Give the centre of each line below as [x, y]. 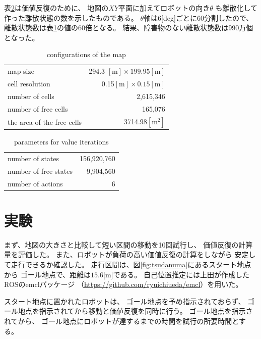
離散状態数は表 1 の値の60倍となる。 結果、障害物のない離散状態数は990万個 [129, 28]
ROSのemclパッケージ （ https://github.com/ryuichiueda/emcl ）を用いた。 [123, 284]
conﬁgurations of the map [86, 54]
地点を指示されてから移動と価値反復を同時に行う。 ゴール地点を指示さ [135, 311]
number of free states [40, 171]
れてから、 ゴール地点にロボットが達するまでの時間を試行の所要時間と [121, 321]
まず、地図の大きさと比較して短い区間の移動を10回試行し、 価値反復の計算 [128, 244]
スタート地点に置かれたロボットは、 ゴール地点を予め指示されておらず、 [125, 301]
